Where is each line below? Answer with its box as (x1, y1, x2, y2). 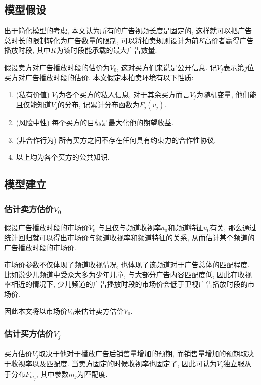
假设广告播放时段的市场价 (4, 222, 89, 233)
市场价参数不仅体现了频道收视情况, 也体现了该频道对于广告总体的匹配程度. (4, 259, 250, 270)
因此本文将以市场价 (4, 305, 67, 316)
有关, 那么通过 (210, 222, 256, 233)
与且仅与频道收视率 (98, 222, 161, 233)
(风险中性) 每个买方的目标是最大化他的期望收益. (16, 117, 174, 128)
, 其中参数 (36, 368, 69, 379)
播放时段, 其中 (4, 45, 51, 55)
